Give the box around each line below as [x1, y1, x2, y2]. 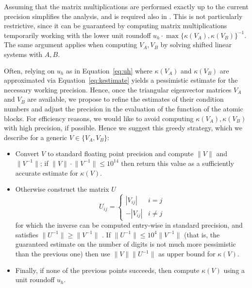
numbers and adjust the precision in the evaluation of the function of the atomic [4, 103, 243, 113]
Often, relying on [4, 65, 55, 75]
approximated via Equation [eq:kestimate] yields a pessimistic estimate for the [4, 75, 238, 85]
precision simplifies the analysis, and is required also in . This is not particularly [4, 11, 243, 21]
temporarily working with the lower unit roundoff [4, 30, 151, 40]
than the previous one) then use [15, 249, 110, 259]
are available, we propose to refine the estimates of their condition [27, 94, 224, 104]
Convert [15, 148, 39, 159]
